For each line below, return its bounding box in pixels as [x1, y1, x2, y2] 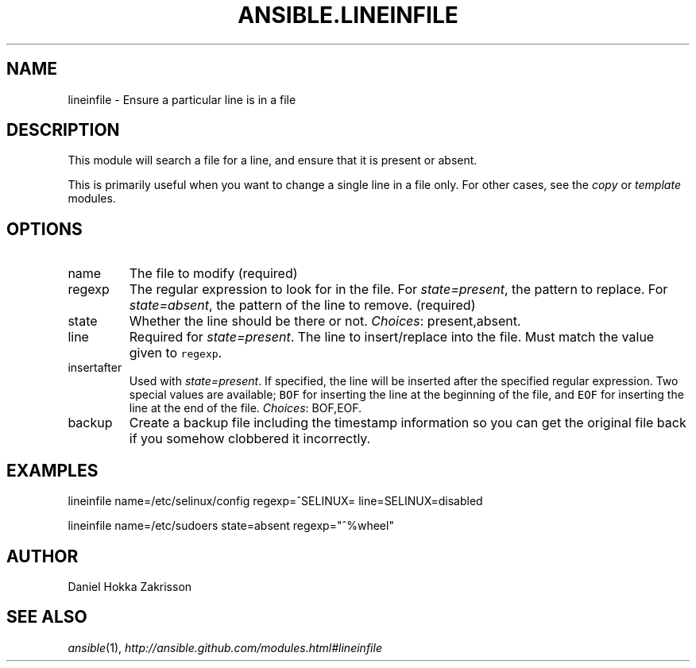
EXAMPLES [6, 460, 99, 481]
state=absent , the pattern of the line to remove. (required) [129, 297, 476, 314]
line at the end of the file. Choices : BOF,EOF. [129, 401, 362, 415]
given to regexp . [129, 345, 222, 361]
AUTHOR [6, 546, 79, 566]
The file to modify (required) [129, 265, 298, 282]
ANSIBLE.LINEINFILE [238, 2, 458, 29]
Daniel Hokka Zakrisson [68, 579, 192, 593]
